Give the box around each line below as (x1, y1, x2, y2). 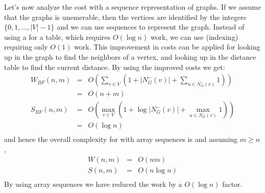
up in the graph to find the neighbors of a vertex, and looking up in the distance (4, 51, 256, 62)
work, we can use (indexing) (150, 31, 238, 42)
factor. (222, 178, 243, 189)
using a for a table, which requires (4, 31, 111, 42)
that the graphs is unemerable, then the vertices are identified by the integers (4, 11, 247, 22)
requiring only (4, 41, 48, 52)
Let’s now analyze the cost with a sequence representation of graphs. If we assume (4, 2, 261, 12)
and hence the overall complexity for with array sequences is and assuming (4, 134, 238, 144)
